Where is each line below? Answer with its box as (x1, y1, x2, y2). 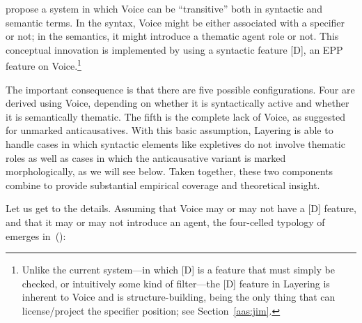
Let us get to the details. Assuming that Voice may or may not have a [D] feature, (6, 201, 356, 216)
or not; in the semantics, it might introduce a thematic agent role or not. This (6, 29, 339, 43)
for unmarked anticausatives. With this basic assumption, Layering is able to (6, 123, 333, 137)
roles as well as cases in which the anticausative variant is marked (6, 150, 286, 165)
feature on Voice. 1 (6, 57, 81, 73)
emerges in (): (6, 228, 66, 243)
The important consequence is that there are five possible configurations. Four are (6, 82, 355, 96)
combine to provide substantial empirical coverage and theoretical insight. (6, 177, 320, 192)
